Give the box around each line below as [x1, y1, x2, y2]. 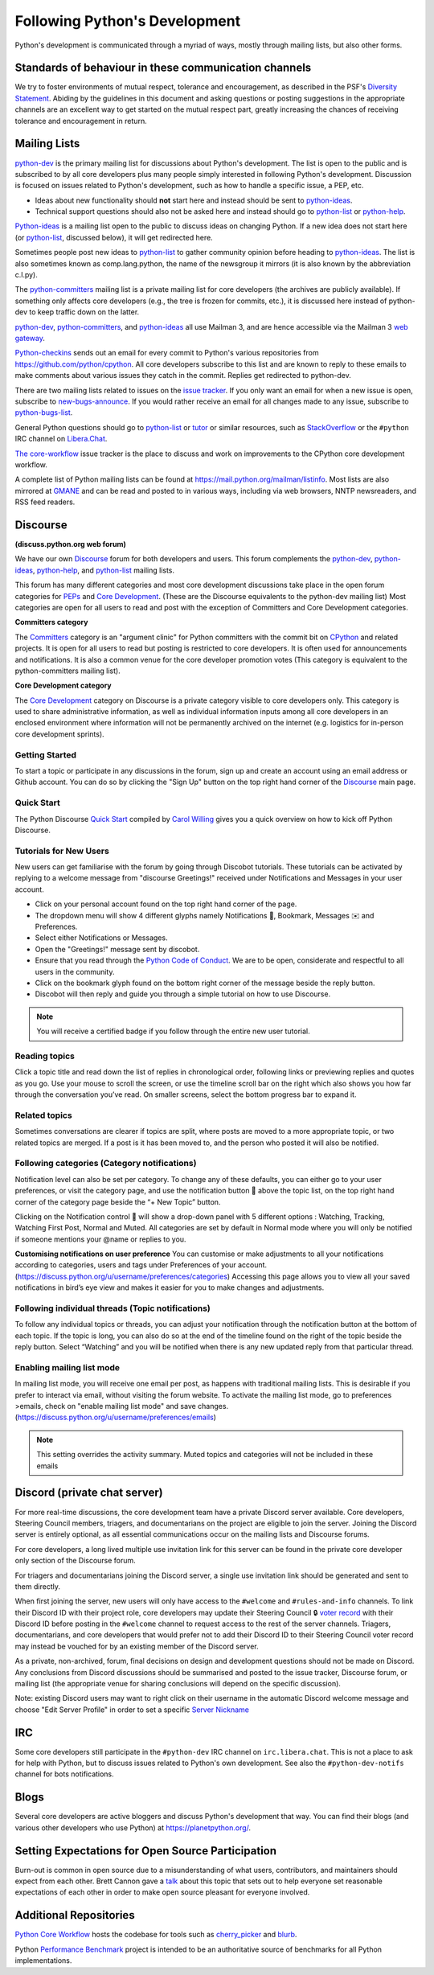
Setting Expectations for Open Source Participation [14, 1844, 277, 1858]
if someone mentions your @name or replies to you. [14, 1234, 186, 1244]
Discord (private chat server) [14, 1486, 164, 1500]
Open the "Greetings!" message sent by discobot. [35, 944, 200, 954]
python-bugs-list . [14, 408, 73, 417]
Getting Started [14, 749, 76, 760]
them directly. [14, 1581, 60, 1591]
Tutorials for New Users [14, 845, 110, 856]
